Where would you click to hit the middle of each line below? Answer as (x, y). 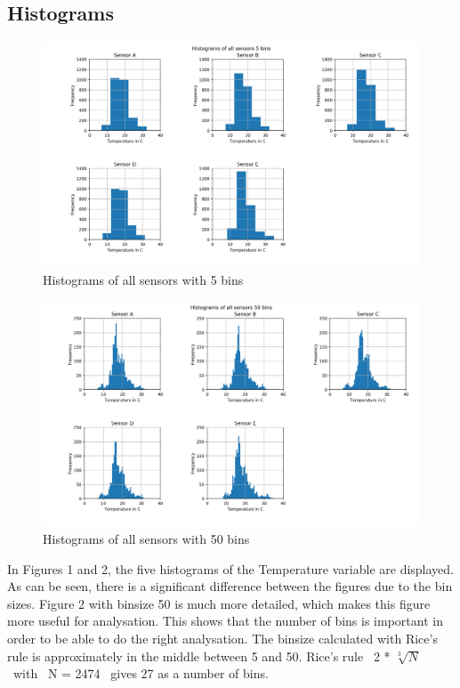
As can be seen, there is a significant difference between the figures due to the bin (230, 586)
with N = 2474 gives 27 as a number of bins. (141, 673)
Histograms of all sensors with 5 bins (143, 279)
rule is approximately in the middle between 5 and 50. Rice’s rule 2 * (199, 656)
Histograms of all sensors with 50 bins (146, 538)
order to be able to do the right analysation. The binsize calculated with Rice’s (222, 638)
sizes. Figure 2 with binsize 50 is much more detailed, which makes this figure (219, 603)
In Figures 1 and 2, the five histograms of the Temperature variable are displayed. (231, 568)
